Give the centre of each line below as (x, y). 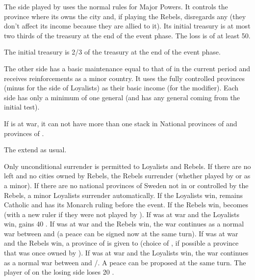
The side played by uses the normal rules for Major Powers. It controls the (116, 6)
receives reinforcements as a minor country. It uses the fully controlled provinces (125, 78)
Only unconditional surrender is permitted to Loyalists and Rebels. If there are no (127, 166)
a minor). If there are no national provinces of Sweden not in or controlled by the (126, 185)
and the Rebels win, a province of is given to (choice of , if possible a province (121, 243)
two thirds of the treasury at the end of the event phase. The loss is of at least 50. (127, 35)
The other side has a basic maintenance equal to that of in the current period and (127, 68)
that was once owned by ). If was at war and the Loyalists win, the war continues (126, 253)
